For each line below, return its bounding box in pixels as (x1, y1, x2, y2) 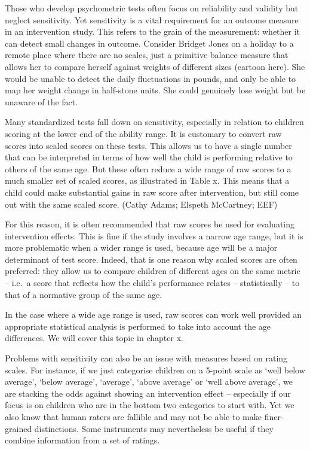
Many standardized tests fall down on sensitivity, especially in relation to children (5, 115, 304, 128)
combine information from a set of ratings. (5, 434, 160, 446)
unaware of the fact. (5, 95, 78, 108)
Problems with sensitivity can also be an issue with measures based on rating (5, 352, 288, 364)
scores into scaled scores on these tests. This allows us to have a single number (5, 139, 292, 151)
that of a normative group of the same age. (5, 288, 162, 300)
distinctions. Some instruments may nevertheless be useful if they (34, 422, 274, 434)
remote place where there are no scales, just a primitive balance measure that (5, 48, 288, 61)
